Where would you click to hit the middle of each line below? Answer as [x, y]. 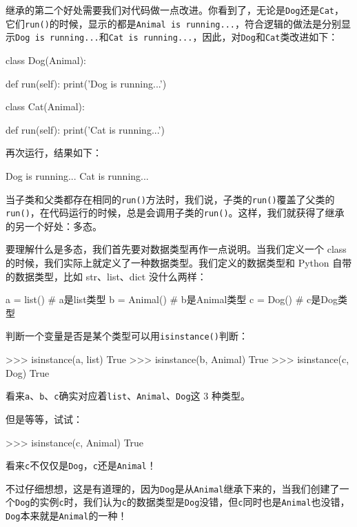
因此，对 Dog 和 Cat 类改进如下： [270, 37]
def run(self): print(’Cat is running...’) [85, 129]
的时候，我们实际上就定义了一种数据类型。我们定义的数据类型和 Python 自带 [179, 263]
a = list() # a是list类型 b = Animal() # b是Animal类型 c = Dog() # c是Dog [172, 299]
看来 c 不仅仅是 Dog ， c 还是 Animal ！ [81, 465]
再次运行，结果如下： [54, 153]
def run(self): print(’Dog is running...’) [86, 83]
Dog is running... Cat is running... [77, 175]
